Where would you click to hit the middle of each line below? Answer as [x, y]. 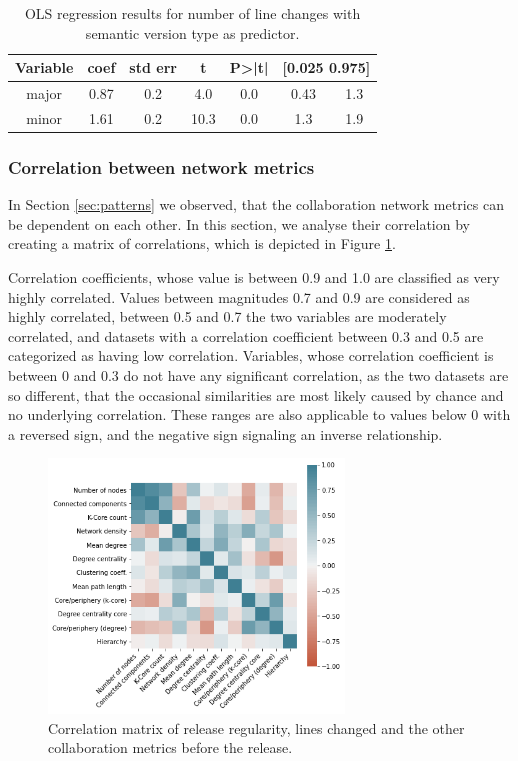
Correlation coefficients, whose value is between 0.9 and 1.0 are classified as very [254, 276]
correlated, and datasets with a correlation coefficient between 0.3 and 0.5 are [246, 335]
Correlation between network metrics [161, 166]
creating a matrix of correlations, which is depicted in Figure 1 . [202, 243]
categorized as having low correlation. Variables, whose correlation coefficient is [251, 355]
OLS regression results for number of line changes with [192, 13]
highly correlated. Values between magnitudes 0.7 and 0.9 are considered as [239, 296]
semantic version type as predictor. [192, 32]
